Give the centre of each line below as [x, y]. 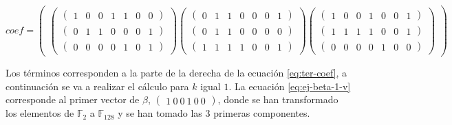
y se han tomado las [160, 113]
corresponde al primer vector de [73, 99]
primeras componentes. [262, 113]
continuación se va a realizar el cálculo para [97, 86]
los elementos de [40, 113]
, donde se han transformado [278, 99]
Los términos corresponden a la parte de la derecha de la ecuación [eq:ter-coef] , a [176, 73]
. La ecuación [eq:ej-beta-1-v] [290, 86]
